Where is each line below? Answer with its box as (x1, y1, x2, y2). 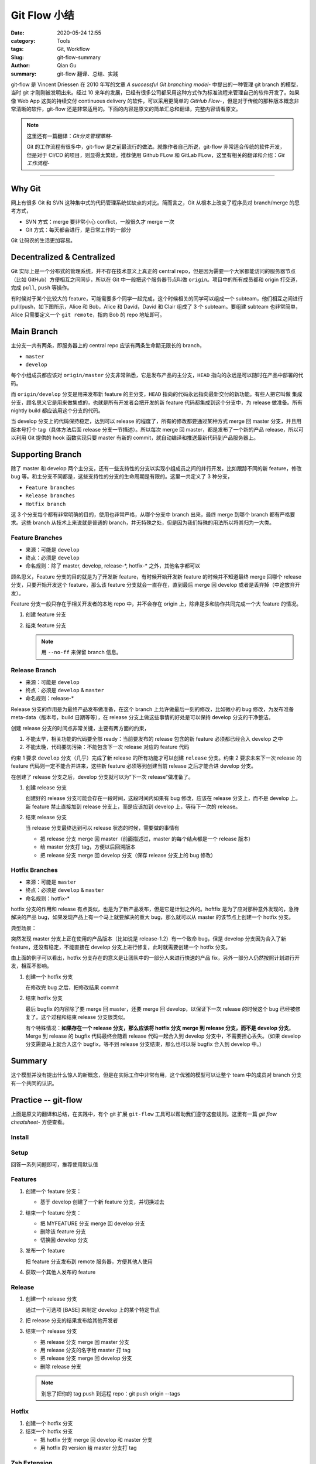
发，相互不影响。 (11, 962, 52, 969)
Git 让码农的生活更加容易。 (11, 237, 76, 244)
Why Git (11, 183, 41, 193)
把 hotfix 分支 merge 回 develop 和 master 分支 (40, 1436, 153, 1443)
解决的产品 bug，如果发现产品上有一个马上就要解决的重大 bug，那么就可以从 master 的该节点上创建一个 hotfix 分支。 (11, 914, 294, 921)
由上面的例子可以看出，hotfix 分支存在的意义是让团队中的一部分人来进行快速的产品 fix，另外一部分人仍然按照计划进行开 (11, 954, 300, 961)
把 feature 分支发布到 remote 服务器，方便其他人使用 (25, 1258, 153, 1265)
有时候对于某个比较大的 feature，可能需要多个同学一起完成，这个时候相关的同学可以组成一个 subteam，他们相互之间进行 (11, 295, 303, 302)
